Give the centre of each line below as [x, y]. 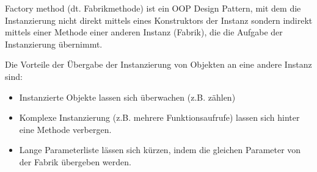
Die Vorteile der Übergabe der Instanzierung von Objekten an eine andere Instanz [158, 64]
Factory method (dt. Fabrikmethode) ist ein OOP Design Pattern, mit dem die [153, 8]
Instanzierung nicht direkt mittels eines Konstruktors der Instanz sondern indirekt [159, 20]
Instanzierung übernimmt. [54, 44]
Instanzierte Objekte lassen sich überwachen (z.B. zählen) [127, 97]
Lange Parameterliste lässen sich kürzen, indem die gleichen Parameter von [160, 150]
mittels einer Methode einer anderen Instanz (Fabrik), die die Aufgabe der [144, 32]
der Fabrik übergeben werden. [75, 161]
